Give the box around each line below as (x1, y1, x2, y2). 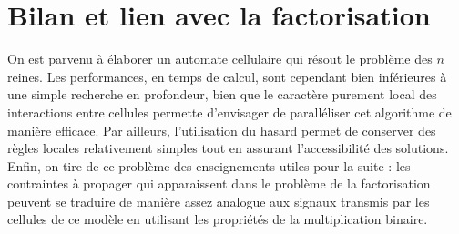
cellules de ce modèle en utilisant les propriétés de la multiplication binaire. (7, 209, 428, 229)
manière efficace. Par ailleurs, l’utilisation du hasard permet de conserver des (7, 120, 436, 139)
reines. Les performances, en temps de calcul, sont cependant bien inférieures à (7, 66, 447, 86)
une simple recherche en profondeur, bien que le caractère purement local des (7, 85, 437, 104)
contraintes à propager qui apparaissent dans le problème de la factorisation (7, 174, 431, 193)
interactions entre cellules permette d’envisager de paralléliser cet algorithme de (7, 102, 452, 121)
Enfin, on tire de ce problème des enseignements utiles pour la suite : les (7, 156, 411, 175)
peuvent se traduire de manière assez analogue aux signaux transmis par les (7, 191, 430, 210)
